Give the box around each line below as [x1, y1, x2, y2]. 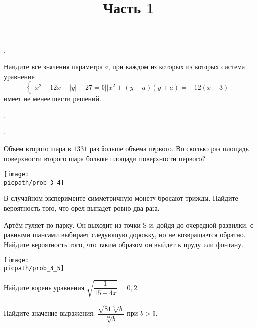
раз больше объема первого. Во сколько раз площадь [89, 143, 249, 153]
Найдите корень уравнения [4, 282, 85, 292]
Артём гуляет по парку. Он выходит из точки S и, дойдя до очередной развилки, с [4, 219, 254, 230]
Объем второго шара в [4, 143, 71, 153]
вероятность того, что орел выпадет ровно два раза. [4, 203, 160, 213]
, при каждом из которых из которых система [108, 61, 245, 71]
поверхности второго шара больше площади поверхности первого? [4, 153, 206, 163]
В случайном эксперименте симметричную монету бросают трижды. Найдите [4, 193, 238, 203]
